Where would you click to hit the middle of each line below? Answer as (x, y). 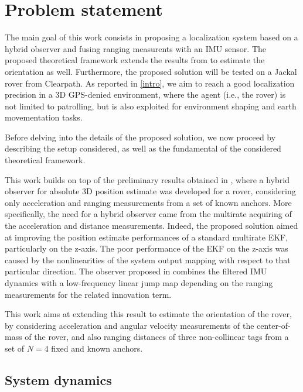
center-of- (274, 325)
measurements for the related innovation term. (88, 294)
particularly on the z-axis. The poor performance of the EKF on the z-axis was (147, 248)
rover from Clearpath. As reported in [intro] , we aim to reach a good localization (150, 83)
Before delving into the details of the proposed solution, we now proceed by (140, 137)
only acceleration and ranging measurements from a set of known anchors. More (148, 202)
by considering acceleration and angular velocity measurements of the (130, 325)
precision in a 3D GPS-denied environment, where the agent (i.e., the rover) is (145, 94)
